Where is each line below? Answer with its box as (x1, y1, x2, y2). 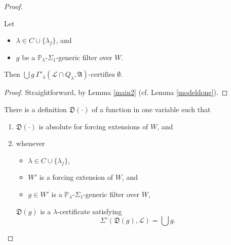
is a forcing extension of (39, 172, 113, 182)
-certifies (88, 71, 115, 79)
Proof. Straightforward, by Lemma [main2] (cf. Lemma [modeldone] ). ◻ (4, 87, 228, 97)
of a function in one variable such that (92, 104, 211, 114)
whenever (16, 138, 45, 149)
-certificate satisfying (57, 206, 122, 216)
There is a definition (4, 104, 67, 114)
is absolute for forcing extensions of (38, 121, 148, 131)
